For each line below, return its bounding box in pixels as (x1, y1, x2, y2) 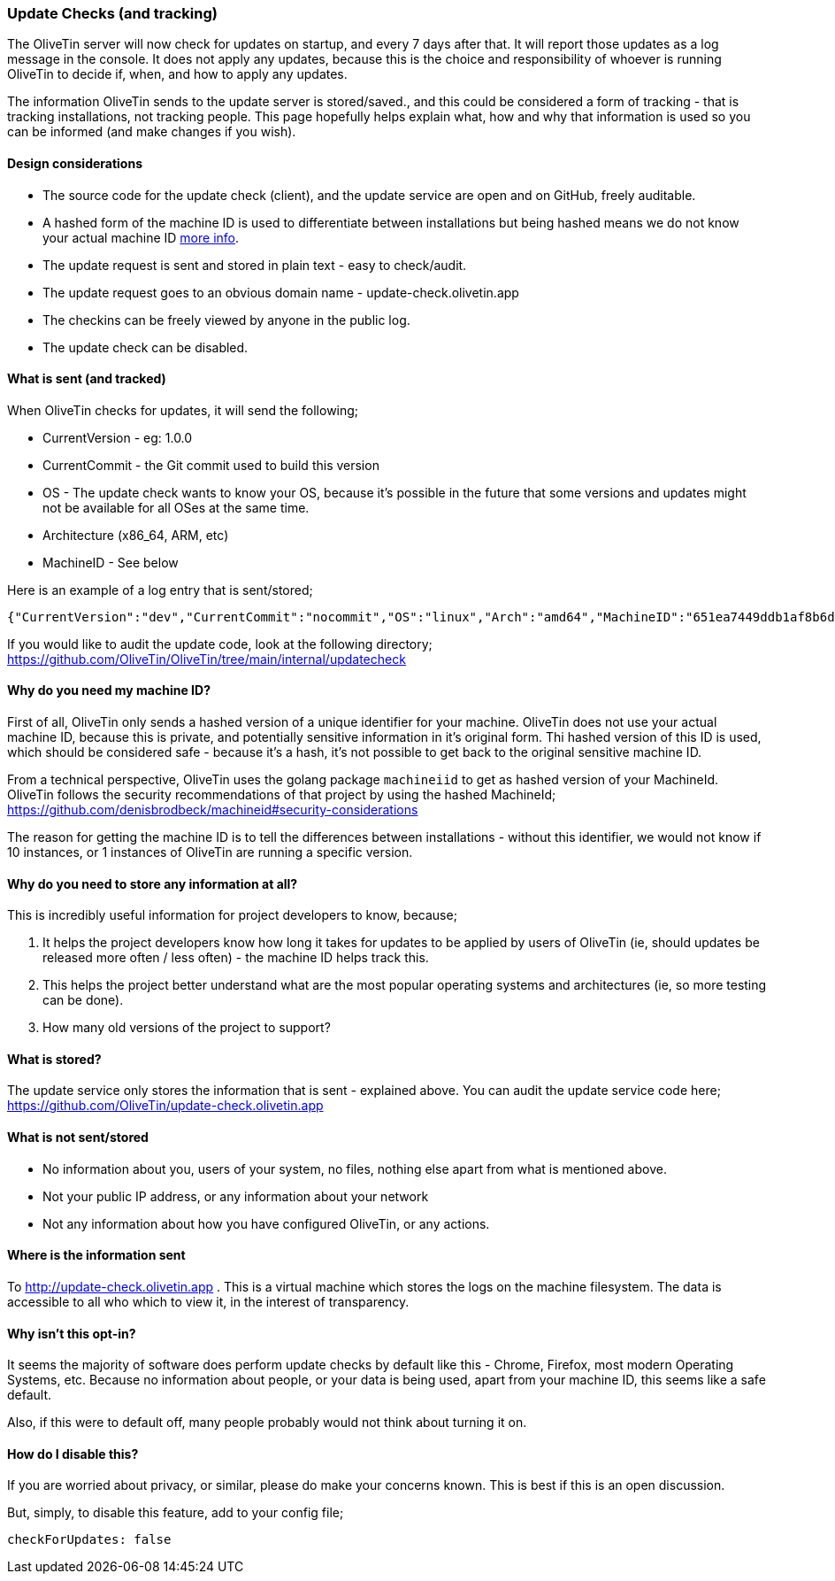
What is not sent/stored (7, 1130, 149, 1145)
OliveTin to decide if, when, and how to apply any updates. (7, 66, 348, 82)
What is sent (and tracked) (7, 371, 166, 387)
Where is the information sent (7, 1247, 186, 1263)
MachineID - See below (42, 554, 179, 570)
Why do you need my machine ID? (7, 683, 211, 698)
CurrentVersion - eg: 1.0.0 (42, 429, 193, 445)
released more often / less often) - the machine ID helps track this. (42, 950, 429, 966)
